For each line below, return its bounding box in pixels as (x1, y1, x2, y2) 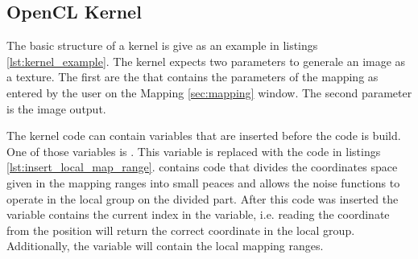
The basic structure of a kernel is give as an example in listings (6, 37, 318, 54)
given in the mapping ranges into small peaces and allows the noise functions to (6, 174, 400, 191)
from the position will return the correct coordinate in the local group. (6, 221, 355, 238)
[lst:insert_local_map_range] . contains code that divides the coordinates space (6, 158, 398, 175)
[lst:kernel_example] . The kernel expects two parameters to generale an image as (6, 52, 406, 69)
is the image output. (6, 100, 106, 117)
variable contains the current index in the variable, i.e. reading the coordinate (6, 206, 390, 223)
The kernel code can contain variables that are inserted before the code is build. (6, 127, 401, 144)
